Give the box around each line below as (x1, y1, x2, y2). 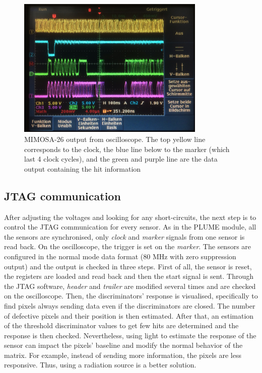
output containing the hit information (24, 163, 141, 174)
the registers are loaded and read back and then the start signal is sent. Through (4, 271, 253, 281)
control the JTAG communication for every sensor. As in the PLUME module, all (4, 221, 256, 232)
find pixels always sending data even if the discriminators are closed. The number (4, 300, 255, 311)
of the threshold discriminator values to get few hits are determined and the (4, 320, 239, 331)
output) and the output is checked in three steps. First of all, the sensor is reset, (4, 261, 252, 271)
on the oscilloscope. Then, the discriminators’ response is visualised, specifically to (4, 290, 258, 301)
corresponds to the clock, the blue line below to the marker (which (24, 143, 230, 154)
